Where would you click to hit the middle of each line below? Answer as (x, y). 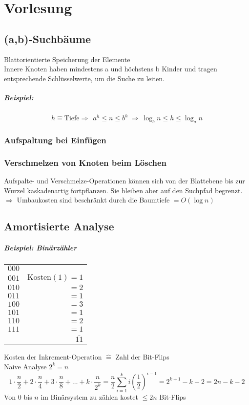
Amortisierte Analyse (59, 226)
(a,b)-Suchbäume (48, 38)
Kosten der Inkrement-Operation (53, 356)
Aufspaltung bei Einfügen (55, 140)
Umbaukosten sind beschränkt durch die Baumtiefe (93, 200)
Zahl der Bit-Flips (142, 356)
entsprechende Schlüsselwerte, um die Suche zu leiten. (84, 78)
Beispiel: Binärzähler (41, 248)
